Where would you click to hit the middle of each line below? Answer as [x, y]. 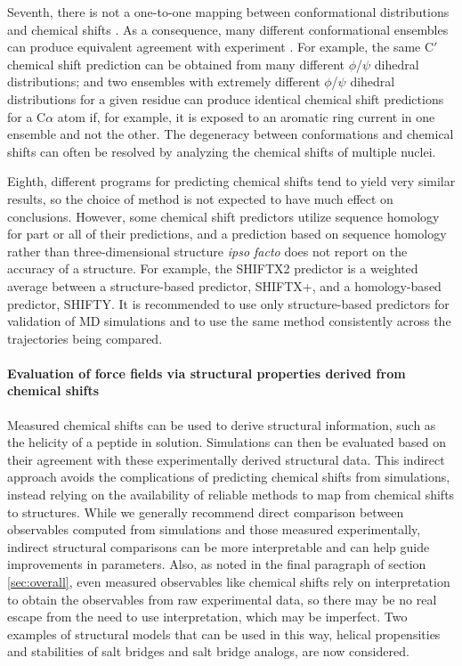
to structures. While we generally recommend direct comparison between [206, 512]
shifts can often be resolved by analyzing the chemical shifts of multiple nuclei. [222, 151]
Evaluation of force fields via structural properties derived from [207, 373]
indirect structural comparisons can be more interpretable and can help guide [219, 546]
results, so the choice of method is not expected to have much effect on [200, 198]
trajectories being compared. [85, 338]
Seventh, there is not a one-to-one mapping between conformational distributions [228, 12]
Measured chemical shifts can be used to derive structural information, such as [222, 424]
